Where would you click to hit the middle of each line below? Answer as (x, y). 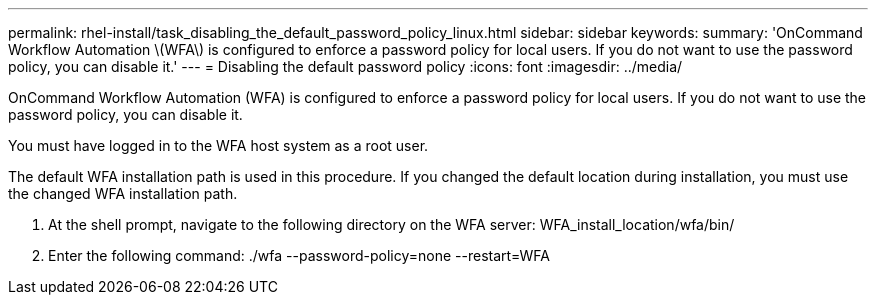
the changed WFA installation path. (123, 193)
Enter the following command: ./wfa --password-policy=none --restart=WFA (299, 255)
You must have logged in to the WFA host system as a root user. (218, 145)
